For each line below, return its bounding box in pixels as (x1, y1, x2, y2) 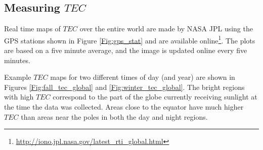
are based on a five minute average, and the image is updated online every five (4, 45, 247, 56)
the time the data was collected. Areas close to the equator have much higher (4, 102, 244, 112)
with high (4, 91, 34, 102)
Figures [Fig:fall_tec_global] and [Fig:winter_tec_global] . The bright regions (4, 81, 245, 92)
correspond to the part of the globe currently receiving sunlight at (53, 91, 257, 102)
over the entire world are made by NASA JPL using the (79, 23, 253, 34)
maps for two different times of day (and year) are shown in (50, 72, 235, 82)
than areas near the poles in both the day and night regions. (21, 111, 208, 122)
